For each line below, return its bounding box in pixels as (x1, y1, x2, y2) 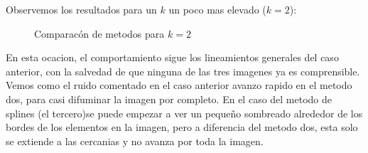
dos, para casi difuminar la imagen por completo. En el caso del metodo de (6, 91, 332, 106)
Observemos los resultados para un (6, 2, 157, 16)
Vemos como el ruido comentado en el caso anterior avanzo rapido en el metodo (6, 78, 352, 93)
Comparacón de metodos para (34, 26, 165, 41)
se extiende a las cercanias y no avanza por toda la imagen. (6, 133, 264, 148)
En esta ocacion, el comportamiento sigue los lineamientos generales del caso (6, 50, 339, 65)
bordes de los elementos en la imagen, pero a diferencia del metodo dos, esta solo (6, 120, 358, 134)
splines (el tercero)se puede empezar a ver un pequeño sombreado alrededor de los (6, 105, 363, 120)
